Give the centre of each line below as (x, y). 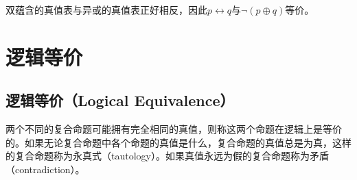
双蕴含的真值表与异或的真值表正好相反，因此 (106, 10)
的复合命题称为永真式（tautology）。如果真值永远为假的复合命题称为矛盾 (167, 156)
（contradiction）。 (45, 169)
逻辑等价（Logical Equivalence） (120, 100)
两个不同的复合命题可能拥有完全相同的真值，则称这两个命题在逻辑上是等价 (174, 129)
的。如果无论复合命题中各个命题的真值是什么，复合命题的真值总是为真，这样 (178, 142)
